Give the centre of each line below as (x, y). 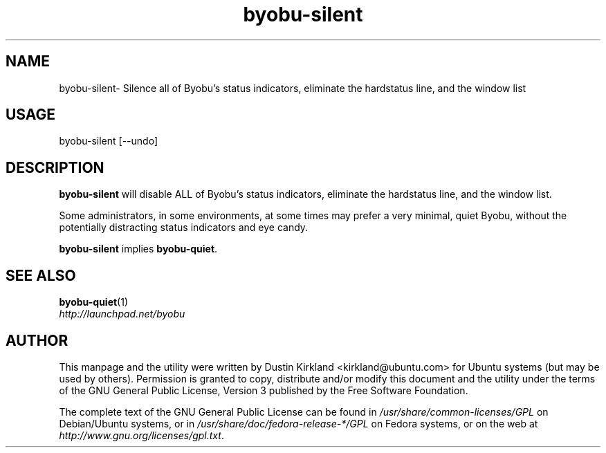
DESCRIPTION (55, 167)
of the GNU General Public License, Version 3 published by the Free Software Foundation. (264, 390)
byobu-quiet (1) (94, 302)
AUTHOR (37, 340)
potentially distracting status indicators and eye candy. (184, 228)
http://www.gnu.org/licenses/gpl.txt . (141, 435)
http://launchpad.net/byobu (122, 314)
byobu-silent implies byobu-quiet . (138, 249)
